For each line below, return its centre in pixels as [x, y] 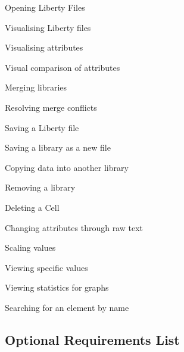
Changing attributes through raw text [74, 227]
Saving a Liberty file [42, 127]
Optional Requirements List [92, 339]
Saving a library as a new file [58, 147]
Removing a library [40, 187]
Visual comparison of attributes [63, 67]
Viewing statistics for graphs [57, 287]
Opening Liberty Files [45, 7]
